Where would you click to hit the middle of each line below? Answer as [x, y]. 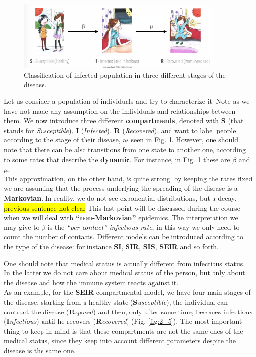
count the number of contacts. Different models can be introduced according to [124, 237]
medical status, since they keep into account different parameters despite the [120, 340]
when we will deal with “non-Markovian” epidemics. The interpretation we [121, 217]
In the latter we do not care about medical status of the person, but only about [125, 273]
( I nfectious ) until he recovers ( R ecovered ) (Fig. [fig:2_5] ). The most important [123, 321]
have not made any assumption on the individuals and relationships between [120, 111]
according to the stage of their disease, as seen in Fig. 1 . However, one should [121, 140]
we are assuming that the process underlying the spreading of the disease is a [121, 188]
